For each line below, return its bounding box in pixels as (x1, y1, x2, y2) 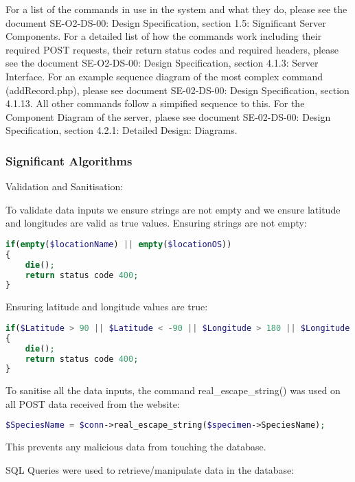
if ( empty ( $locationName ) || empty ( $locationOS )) (5, 239, 232, 249)
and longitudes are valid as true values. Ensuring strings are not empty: (5, 216, 307, 230)
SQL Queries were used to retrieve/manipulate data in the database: (5, 462, 295, 477)
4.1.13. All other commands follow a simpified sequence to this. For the (5, 96, 305, 111)
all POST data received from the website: (5, 396, 180, 411)
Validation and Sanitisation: (5, 179, 124, 194)
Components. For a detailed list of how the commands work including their (5, 29, 322, 43)
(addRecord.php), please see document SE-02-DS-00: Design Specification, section (5, 82, 350, 97)
